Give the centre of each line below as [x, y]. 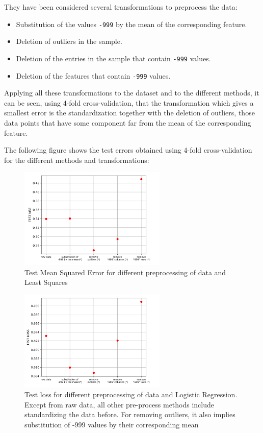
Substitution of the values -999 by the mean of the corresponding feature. [131, 24]
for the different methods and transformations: [77, 160]
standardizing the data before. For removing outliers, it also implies [130, 414]
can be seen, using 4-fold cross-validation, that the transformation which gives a [129, 102]
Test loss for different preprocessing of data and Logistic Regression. [131, 394]
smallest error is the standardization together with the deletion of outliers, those [129, 113]
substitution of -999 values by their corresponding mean [112, 425]
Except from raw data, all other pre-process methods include [120, 404]
